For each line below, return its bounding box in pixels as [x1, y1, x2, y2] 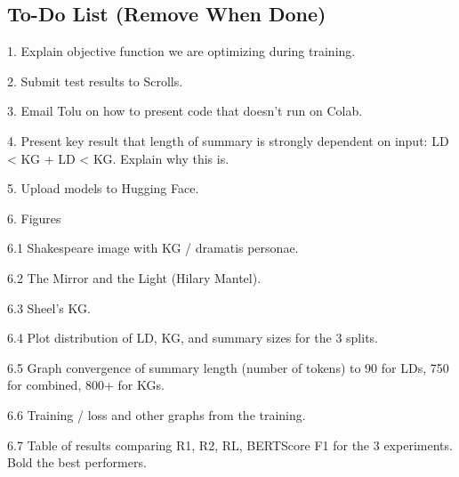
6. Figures [7, 208, 61, 227]
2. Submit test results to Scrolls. [7, 71, 183, 90]
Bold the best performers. [7, 453, 147, 472]
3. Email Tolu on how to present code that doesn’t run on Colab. [7, 101, 363, 120]
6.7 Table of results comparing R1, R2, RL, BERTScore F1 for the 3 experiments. [7, 435, 453, 454]
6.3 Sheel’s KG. [7, 298, 91, 317]
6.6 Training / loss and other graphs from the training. [7, 405, 306, 424]
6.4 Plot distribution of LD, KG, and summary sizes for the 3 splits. [7, 328, 379, 347]
